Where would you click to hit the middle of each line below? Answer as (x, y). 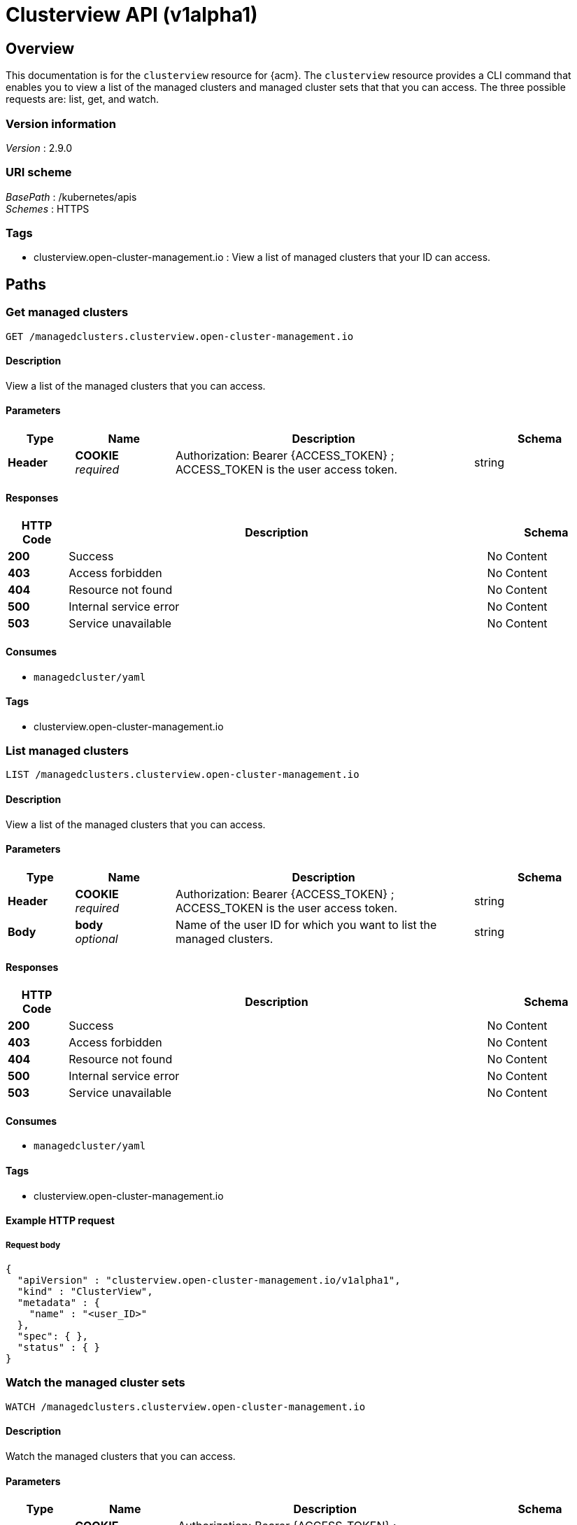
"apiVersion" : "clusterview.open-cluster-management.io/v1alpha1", (209, 1280)
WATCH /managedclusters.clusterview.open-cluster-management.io (186, 1406)
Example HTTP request (60, 1221)
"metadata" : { (58, 1302)
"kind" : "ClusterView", (85, 1291)
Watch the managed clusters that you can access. (121, 1456)
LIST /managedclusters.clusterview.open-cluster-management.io (183, 775)
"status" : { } (58, 1347)
